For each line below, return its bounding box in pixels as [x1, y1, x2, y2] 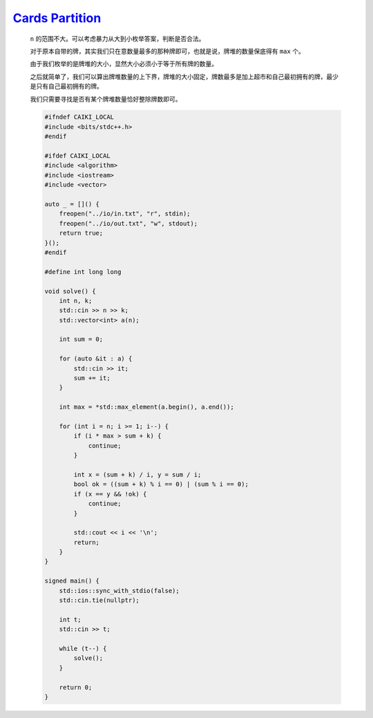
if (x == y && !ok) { [73, 490, 147, 498]
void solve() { [44, 287, 96, 295]
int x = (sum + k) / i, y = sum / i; [73, 470, 202, 478]
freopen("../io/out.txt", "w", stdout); [59, 220, 198, 227]
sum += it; [73, 374, 111, 382]
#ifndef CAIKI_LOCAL [44, 113, 114, 121]
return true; [59, 229, 104, 237]
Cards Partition [12, 10, 102, 26]
